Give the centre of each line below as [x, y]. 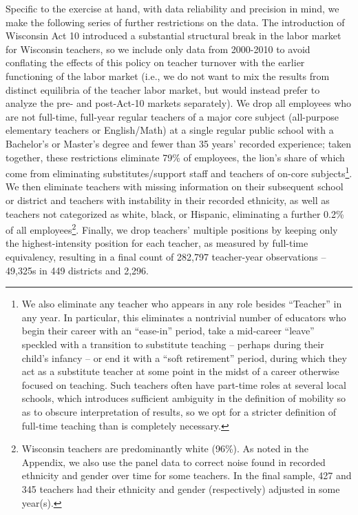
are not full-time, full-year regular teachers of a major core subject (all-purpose [172, 116]
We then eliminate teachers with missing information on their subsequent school [175, 186]
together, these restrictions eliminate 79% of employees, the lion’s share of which [175, 157]
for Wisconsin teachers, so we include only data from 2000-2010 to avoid [158, 49]
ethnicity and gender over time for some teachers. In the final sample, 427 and [187, 475]
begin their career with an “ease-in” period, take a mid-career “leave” [168, 331]
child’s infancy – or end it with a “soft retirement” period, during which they [184, 357]
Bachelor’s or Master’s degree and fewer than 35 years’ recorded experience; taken [179, 143]
